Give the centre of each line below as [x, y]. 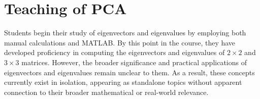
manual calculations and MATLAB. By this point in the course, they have [120, 42]
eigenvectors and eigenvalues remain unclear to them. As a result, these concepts [129, 72]
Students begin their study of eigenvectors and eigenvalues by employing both [125, 33]
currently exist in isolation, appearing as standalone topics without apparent [123, 82]
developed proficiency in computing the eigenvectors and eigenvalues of [115, 52]
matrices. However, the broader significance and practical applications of [134, 62]
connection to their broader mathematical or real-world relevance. [106, 92]
